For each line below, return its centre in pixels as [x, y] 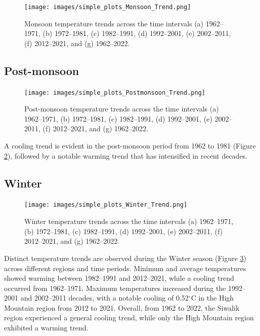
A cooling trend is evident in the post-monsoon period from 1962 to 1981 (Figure [130, 146]
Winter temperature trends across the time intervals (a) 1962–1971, [129, 221]
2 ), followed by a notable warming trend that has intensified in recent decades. [126, 155]
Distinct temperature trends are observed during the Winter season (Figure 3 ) [125, 258]
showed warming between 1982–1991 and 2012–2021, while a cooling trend [119, 278]
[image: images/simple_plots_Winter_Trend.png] [106, 205]
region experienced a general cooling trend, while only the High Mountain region [129, 318]
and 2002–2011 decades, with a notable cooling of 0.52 [104, 298]
